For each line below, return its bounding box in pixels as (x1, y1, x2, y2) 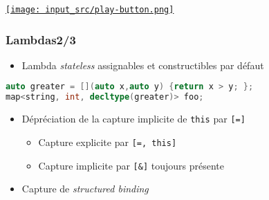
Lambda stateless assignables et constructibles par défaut (21, 57, 264, 72)
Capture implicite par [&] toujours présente (38, 158, 224, 172)
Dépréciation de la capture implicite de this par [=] (21, 111, 245, 126)
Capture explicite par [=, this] (38, 134, 177, 149)
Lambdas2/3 (6, 30, 76, 48)
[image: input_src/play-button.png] (6, 5, 174, 15)
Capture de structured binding (21, 181, 149, 196)
